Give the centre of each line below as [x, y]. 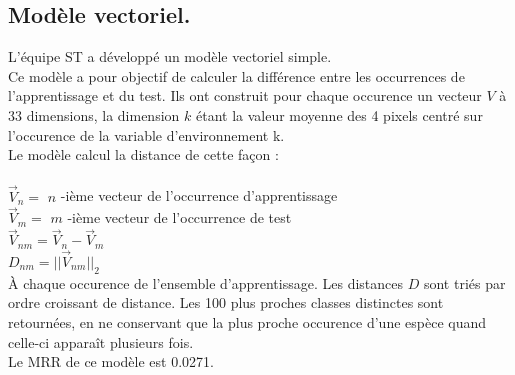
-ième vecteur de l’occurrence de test [179, 217]
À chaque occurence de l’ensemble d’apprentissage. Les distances [206, 282]
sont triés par [464, 282]
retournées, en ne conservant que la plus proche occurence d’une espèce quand [247, 322]
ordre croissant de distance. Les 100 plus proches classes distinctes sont [226, 302]
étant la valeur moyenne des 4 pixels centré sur [339, 114]
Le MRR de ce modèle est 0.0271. [111, 361]
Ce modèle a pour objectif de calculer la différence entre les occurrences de [236, 75]
